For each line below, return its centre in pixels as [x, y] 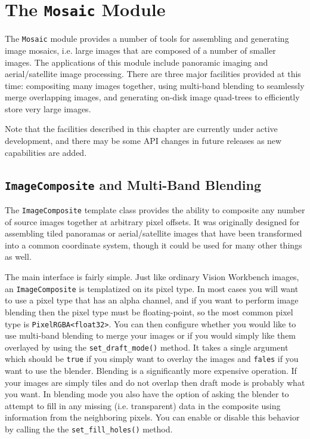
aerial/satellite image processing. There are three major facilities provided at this [153, 74]
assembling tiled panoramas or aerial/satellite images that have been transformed [154, 233]
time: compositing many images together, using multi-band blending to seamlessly [155, 85]
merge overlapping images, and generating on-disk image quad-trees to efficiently [152, 97]
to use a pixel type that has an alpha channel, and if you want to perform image [152, 300]
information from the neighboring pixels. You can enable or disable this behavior [152, 417]
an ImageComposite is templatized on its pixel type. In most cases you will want [152, 288]
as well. [18, 257]
